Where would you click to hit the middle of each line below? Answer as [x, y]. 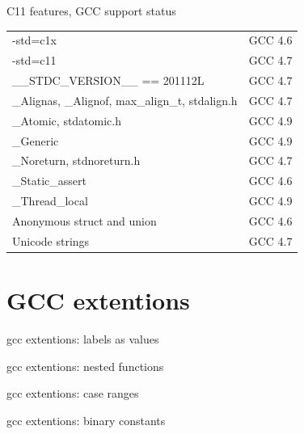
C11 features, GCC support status [91, 11]
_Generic [36, 140]
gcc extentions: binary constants [86, 420]
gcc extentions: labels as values [83, 339]
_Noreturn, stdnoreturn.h [76, 160]
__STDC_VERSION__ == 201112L [108, 80]
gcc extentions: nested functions [85, 366]
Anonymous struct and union [84, 220]
